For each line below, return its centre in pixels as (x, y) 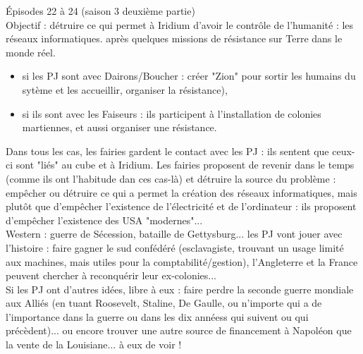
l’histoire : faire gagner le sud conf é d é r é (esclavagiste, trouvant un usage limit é (175, 247)
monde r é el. (31, 52)
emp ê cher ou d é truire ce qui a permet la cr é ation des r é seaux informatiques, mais (181, 192)
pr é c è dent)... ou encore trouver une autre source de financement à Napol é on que (179, 330)
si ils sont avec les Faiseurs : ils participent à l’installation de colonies (172, 113)
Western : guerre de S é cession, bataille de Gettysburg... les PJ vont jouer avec (174, 234)
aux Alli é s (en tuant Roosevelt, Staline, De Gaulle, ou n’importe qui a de (164, 303)
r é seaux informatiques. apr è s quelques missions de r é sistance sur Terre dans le (174, 38)
